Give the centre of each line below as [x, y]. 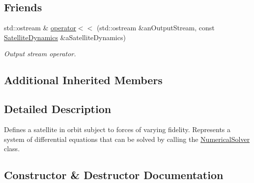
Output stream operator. [40, 54]
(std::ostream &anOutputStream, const [155, 28]
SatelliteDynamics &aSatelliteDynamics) [65, 37]
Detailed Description [58, 109]
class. [12, 149]
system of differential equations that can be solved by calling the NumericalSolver [127, 139]
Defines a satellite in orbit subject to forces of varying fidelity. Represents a [117, 129]
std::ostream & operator [40, 28]
